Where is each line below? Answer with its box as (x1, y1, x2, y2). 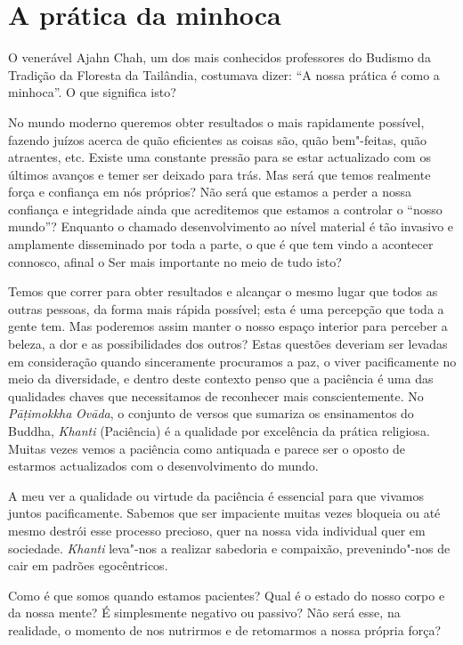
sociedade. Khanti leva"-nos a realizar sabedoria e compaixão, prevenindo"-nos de (8, 538, 451, 557)
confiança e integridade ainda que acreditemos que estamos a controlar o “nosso (8, 199, 443, 218)
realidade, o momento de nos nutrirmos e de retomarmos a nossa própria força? (8, 620, 441, 639)
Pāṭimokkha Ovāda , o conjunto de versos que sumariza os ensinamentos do (8, 404, 414, 423)
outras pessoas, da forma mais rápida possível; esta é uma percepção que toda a (8, 299, 444, 318)
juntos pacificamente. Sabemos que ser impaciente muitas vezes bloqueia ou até (8, 504, 441, 522)
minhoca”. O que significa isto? (8, 83, 176, 101)
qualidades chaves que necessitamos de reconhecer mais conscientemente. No (8, 386, 424, 405)
